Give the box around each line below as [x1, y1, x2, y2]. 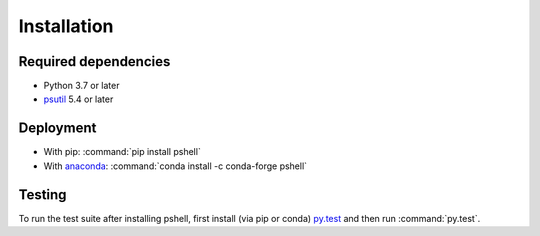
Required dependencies [18, 53, 171, 70]
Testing [18, 186, 67, 203]
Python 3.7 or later [43, 80, 120, 92]
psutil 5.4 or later [43, 93, 114, 105]
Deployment [18, 120, 97, 137]
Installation [18, 15, 114, 37]
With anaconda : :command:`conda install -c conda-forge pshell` [43, 160, 308, 172]
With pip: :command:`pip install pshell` [43, 146, 202, 158]
